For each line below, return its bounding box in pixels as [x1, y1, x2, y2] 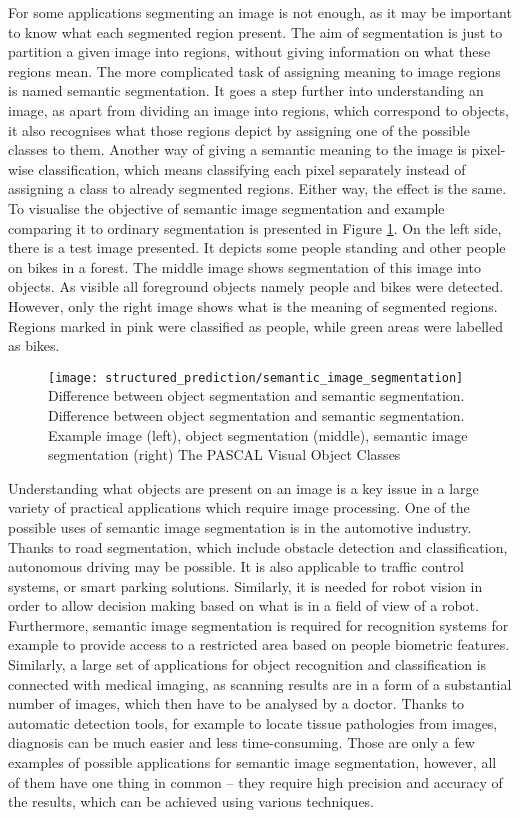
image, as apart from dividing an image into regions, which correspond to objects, [8, 99, 510, 120]
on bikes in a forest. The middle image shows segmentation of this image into [8, 256, 481, 277]
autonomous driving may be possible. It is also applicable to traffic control [8, 556, 464, 577]
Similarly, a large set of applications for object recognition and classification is [8, 654, 487, 675]
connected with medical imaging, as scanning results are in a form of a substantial [8, 673, 512, 694]
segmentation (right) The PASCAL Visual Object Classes [48, 444, 401, 465]
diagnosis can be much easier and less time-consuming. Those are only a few [8, 732, 475, 753]
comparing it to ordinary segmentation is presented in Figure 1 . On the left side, [8, 217, 502, 238]
